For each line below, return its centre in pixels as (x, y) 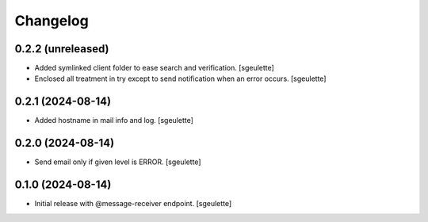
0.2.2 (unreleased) (62, 49)
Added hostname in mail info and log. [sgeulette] (114, 121)
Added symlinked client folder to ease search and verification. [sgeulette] (155, 68)
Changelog (52, 21)
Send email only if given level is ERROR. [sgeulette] (118, 162)
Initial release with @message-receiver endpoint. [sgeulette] (133, 204)
